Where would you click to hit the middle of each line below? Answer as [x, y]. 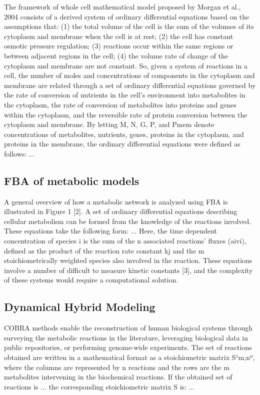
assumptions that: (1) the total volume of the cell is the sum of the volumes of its [129, 26]
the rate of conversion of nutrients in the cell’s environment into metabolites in [125, 95]
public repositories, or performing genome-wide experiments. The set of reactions [128, 347]
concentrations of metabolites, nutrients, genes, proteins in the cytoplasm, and [124, 134]
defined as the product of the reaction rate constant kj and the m [104, 250]
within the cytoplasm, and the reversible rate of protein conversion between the [126, 114]
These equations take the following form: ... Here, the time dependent [111, 231]
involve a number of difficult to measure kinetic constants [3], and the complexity [128, 270]
